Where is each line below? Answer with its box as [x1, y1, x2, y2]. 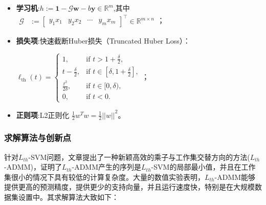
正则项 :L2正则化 [16, 109, 70, 120]
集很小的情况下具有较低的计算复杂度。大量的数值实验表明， [4, 171, 205, 182]
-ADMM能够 [214, 171, 256, 182]
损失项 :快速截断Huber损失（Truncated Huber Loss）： [16, 35, 190, 46]
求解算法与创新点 [4, 131, 71, 144]
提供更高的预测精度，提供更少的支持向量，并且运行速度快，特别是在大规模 [4, 181, 255, 192]
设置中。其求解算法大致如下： [18, 192, 119, 202]
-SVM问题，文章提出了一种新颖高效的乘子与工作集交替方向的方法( [28, 151, 250, 162]
